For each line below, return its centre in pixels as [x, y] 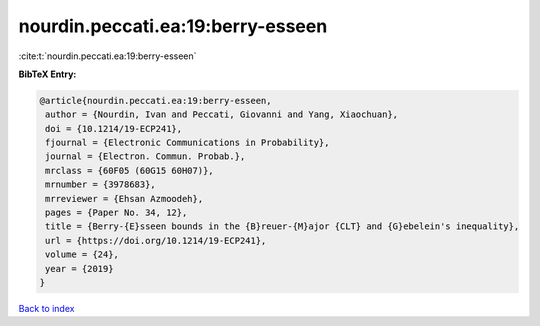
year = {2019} [79, 268]
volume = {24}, [82, 254]
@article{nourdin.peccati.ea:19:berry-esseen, [155, 100]
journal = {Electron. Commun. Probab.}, [145, 156]
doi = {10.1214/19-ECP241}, [114, 128]
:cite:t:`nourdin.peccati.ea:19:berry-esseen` [107, 56]
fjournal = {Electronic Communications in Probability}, [187, 143]
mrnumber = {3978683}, [101, 184]
